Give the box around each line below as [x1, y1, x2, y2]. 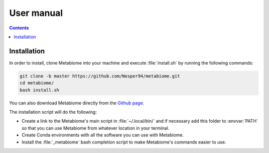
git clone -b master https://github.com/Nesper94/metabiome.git [19, 73, 180, 79]
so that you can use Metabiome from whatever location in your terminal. [21, 125, 169, 131]
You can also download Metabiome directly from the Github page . [9, 100, 144, 106]
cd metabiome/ [19, 80, 54, 86]
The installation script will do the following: [9, 109, 97, 115]
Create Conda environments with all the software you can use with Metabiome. [21, 132, 184, 138]
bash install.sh [19, 87, 60, 93]
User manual [9, 7, 63, 18]
